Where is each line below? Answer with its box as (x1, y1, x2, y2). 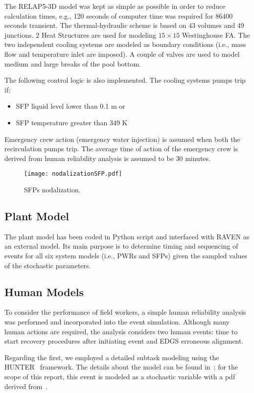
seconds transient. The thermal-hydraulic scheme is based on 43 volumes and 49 (4, 20, 244, 30)
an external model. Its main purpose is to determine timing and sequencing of (4, 241, 238, 251)
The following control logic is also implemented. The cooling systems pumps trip (4, 75, 246, 85)
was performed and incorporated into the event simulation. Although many (4, 316, 230, 326)
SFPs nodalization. (24, 184, 81, 194)
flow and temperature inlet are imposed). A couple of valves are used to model (4, 48, 240, 59)
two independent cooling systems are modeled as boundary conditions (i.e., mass (4, 39, 246, 49)
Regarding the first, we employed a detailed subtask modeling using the (4, 352, 219, 362)
